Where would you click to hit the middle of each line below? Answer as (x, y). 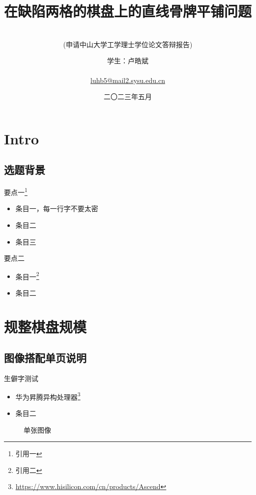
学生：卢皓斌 (128, 61)
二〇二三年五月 (128, 96)
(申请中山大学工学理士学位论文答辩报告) (128, 44)
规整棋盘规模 (45, 326)
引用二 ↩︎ (29, 470)
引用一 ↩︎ (29, 454)
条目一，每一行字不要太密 (57, 208)
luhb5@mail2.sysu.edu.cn (128, 80)
